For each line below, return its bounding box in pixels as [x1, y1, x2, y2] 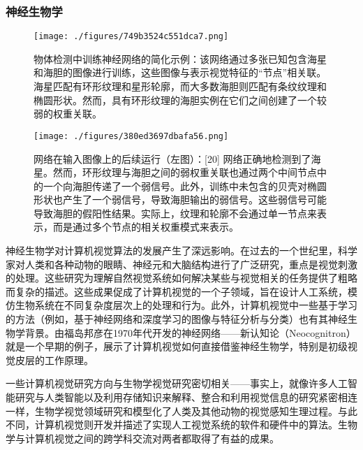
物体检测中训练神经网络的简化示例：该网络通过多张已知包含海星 [34, 51, 327, 66]
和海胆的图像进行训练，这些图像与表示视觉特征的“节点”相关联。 [34, 65, 327, 80]
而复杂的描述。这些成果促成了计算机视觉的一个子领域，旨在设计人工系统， [6, 284, 348, 298]
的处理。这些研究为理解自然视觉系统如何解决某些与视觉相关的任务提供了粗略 [6, 270, 357, 285]
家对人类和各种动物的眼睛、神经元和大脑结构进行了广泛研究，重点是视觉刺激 [6, 256, 357, 271]
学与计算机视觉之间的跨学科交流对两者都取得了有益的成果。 [6, 430, 279, 445]
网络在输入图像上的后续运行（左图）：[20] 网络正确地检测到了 [34, 151, 311, 166]
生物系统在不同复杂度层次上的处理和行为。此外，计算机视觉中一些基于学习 [15, 298, 357, 312]
